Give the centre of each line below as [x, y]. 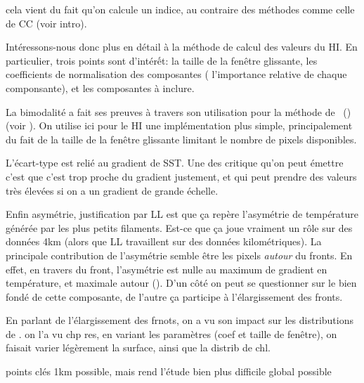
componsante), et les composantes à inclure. [100, 87]
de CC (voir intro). [46, 23]
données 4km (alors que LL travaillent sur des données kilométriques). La [164, 241]
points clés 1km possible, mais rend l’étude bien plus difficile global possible [169, 371]
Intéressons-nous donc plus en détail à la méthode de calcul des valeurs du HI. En [182, 47]
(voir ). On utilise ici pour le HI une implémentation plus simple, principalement [179, 125]
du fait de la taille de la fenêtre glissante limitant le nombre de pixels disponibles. [181, 139]
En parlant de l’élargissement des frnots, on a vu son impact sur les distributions [180, 320]
